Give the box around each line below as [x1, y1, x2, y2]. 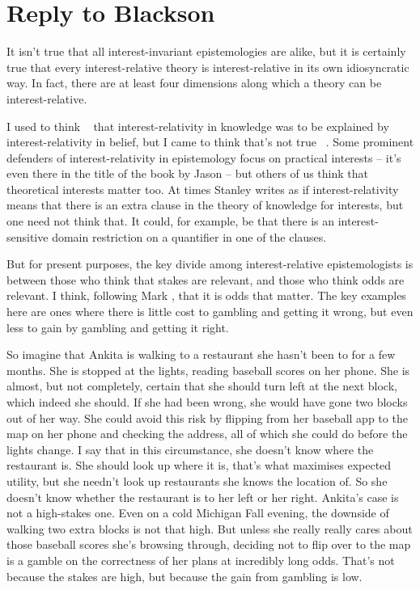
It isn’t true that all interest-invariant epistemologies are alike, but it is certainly [6, 43, 406, 60]
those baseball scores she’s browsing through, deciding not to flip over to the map [6, 536, 411, 553]
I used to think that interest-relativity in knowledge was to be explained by [6, 117, 389, 134]
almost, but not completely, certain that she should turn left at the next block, [6, 377, 397, 394]
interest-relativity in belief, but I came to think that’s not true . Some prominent [6, 133, 414, 150]
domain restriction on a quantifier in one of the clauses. [52, 228, 327, 245]
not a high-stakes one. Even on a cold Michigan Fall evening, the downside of [6, 504, 389, 521]
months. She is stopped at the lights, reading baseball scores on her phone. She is [6, 361, 410, 378]
